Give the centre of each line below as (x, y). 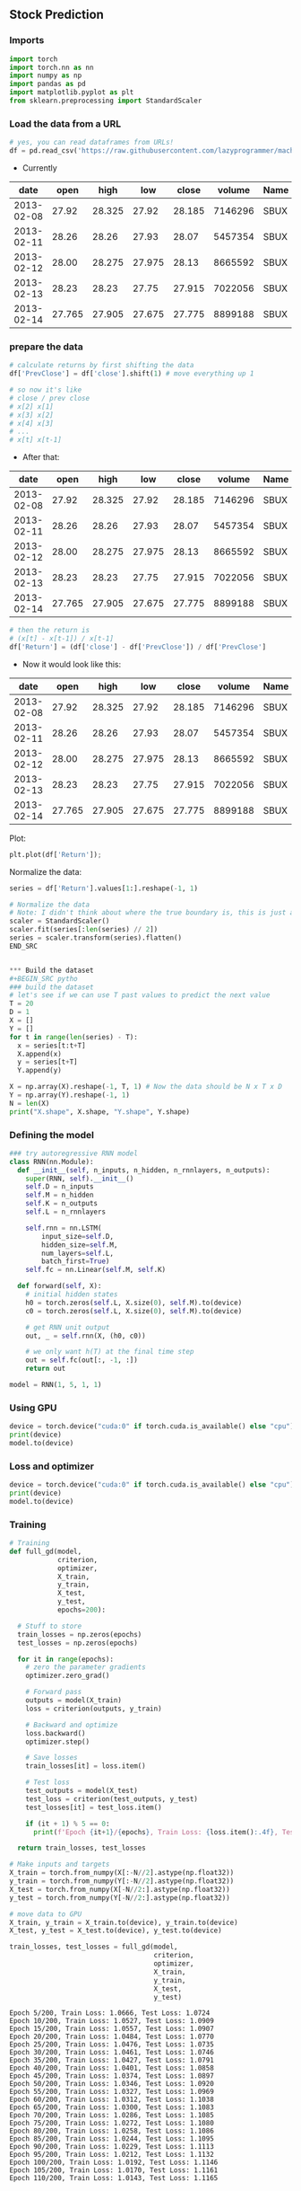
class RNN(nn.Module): (52, 1162)
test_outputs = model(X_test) (82, 1791)
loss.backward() (56, 1733)
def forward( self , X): (60, 1286)
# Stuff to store (50, 1626)
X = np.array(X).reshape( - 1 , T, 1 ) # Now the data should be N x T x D (146, 1087)
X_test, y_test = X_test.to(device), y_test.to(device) (116, 1930)
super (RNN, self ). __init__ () (80, 1179)
